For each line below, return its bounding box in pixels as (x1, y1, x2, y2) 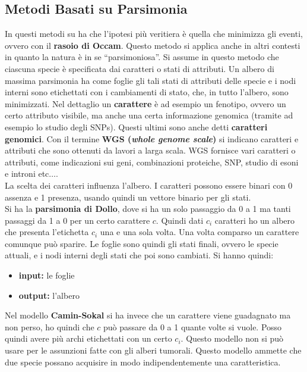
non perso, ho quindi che (5, 320, 94, 333)
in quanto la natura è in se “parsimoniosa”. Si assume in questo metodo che (5, 51, 279, 63)
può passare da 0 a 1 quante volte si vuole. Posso (103, 320, 282, 333)
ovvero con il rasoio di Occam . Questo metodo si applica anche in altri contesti (5, 39, 300, 51)
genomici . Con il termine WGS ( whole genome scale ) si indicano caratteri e (5, 132, 299, 145)
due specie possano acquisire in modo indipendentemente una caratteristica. (5, 355, 281, 368)
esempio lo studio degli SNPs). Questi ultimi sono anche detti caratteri (5, 120, 268, 133)
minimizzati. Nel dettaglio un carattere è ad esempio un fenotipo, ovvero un (5, 97, 286, 110)
